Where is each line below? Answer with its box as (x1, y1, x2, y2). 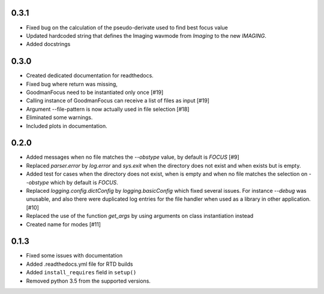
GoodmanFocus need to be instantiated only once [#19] (26, 89, 164, 96)
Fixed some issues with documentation (26, 252, 123, 259)
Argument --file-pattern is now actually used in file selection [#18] (26, 105, 190, 113)
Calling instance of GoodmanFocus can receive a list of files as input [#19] (26, 97, 210, 104)
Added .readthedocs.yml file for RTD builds (26, 260, 133, 268)
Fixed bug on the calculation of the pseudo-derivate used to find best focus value (26, 24, 228, 31)
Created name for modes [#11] (26, 220, 101, 228)
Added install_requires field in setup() (26, 269, 137, 276)
